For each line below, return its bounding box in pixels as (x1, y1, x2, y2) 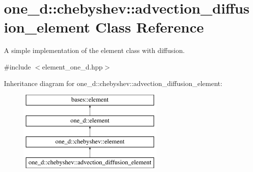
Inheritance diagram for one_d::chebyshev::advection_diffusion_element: (4, 78, 222, 88)
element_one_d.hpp (42, 61, 103, 71)
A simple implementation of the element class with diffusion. (4, 45, 185, 55)
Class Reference (95, 17, 204, 37)
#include (4, 61, 31, 71)
